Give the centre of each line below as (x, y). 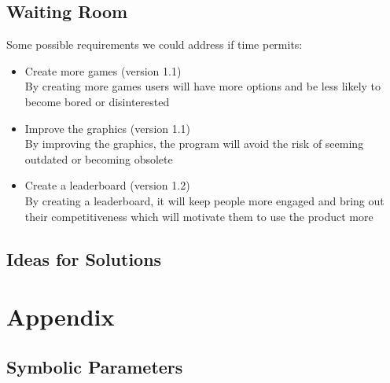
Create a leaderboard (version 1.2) (107, 185)
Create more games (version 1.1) (103, 70)
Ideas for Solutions (84, 258)
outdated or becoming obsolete (99, 158)
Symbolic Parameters (95, 366)
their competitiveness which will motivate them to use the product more (199, 216)
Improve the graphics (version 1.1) (108, 128)
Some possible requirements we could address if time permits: (155, 44)
